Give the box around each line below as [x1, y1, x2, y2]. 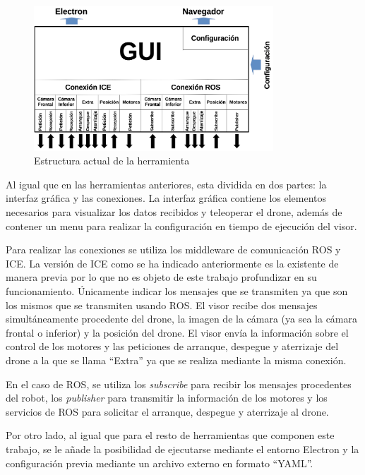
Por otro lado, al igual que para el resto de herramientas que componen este [6, 428, 335, 443]
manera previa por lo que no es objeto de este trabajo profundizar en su [6, 270, 317, 284]
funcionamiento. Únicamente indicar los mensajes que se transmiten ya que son [6, 284, 348, 299]
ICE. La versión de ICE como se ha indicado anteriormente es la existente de [6, 255, 339, 270]
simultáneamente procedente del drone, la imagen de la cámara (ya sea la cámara [6, 311, 358, 326]
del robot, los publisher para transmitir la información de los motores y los [6, 390, 328, 405]
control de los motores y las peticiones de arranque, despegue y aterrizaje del [6, 339, 339, 354]
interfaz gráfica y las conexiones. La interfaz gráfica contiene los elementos [6, 191, 327, 205]
